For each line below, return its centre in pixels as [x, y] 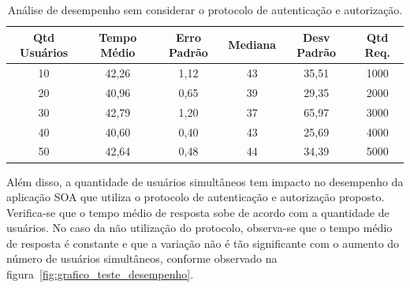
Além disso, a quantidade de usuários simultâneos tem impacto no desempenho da [205, 181]
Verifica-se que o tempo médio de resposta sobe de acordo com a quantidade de [198, 212]
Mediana [252, 45]
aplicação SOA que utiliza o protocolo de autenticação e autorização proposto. [196, 197]
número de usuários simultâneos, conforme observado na [142, 258]
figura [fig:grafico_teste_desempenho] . [100, 274]
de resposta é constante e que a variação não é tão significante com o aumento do [203, 243]
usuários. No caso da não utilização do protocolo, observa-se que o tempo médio [199, 228]
